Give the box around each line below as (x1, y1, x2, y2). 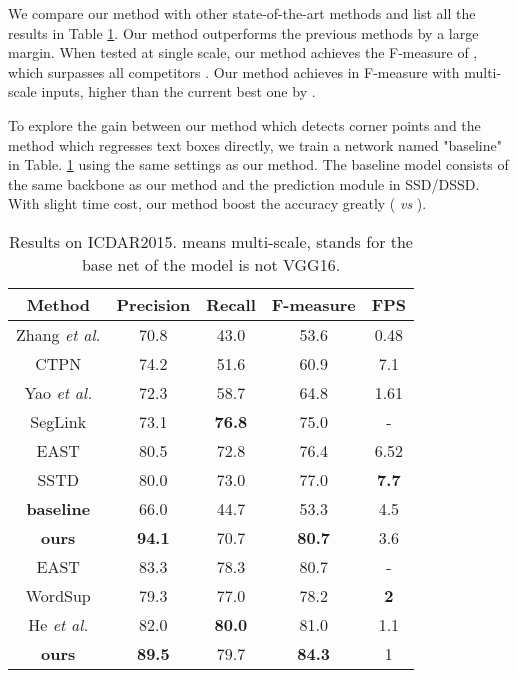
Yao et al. (24, 380, 93, 404)
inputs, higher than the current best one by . (41, 81, 316, 102)
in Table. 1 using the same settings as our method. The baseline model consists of (8, 154, 509, 175)
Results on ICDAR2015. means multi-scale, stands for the (9, 229, 413, 253)
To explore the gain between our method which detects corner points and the (8, 114, 481, 135)
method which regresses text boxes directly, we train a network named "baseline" (8, 134, 503, 155)
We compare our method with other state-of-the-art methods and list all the (8, 3, 476, 23)
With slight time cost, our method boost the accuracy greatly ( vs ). (8, 193, 427, 214)
